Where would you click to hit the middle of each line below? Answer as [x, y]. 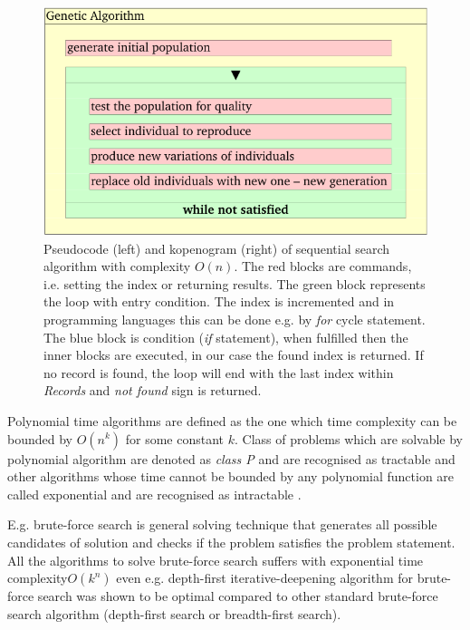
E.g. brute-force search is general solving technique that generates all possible [222, 524]
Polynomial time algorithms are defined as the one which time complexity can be [232, 420]
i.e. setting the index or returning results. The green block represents [235, 283]
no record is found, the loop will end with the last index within [219, 372]
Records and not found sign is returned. [153, 390]
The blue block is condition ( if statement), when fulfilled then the [226, 337]
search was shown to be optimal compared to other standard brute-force [238, 596]
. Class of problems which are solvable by [349, 438]
